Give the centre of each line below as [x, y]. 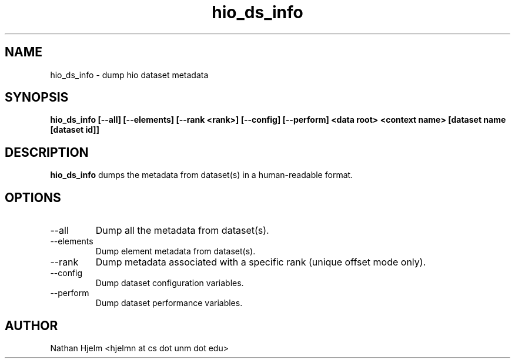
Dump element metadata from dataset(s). [175, 251]
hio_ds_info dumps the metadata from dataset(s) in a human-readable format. [202, 175]
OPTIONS [33, 197]
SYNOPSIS [37, 98]
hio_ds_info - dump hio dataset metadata [129, 75]
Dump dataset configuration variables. [170, 283]
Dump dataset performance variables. [169, 303]
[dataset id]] [75, 130]
